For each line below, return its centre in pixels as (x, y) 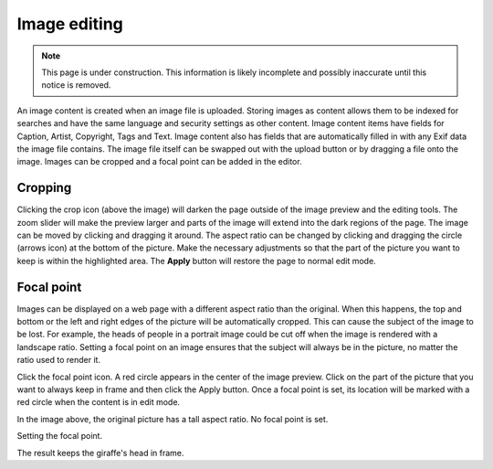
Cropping (44, 188)
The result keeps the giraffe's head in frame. (100, 453)
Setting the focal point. (60, 436)
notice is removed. (76, 85)
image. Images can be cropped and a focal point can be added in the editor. (159, 162)
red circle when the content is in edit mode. (99, 402)
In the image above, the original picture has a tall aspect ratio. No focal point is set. (173, 419)
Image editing (70, 24)
